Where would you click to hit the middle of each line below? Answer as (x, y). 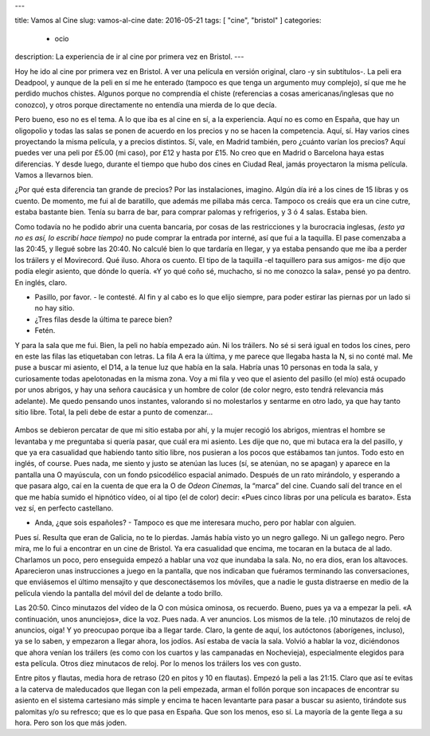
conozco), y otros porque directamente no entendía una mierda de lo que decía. (146, 104)
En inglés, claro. (41, 282)
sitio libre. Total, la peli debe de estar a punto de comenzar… (114, 412)
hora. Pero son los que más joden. (71, 723)
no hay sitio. (55, 308)
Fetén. (45, 331)
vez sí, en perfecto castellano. (64, 508)
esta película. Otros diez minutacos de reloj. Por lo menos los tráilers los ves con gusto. (158, 664)
